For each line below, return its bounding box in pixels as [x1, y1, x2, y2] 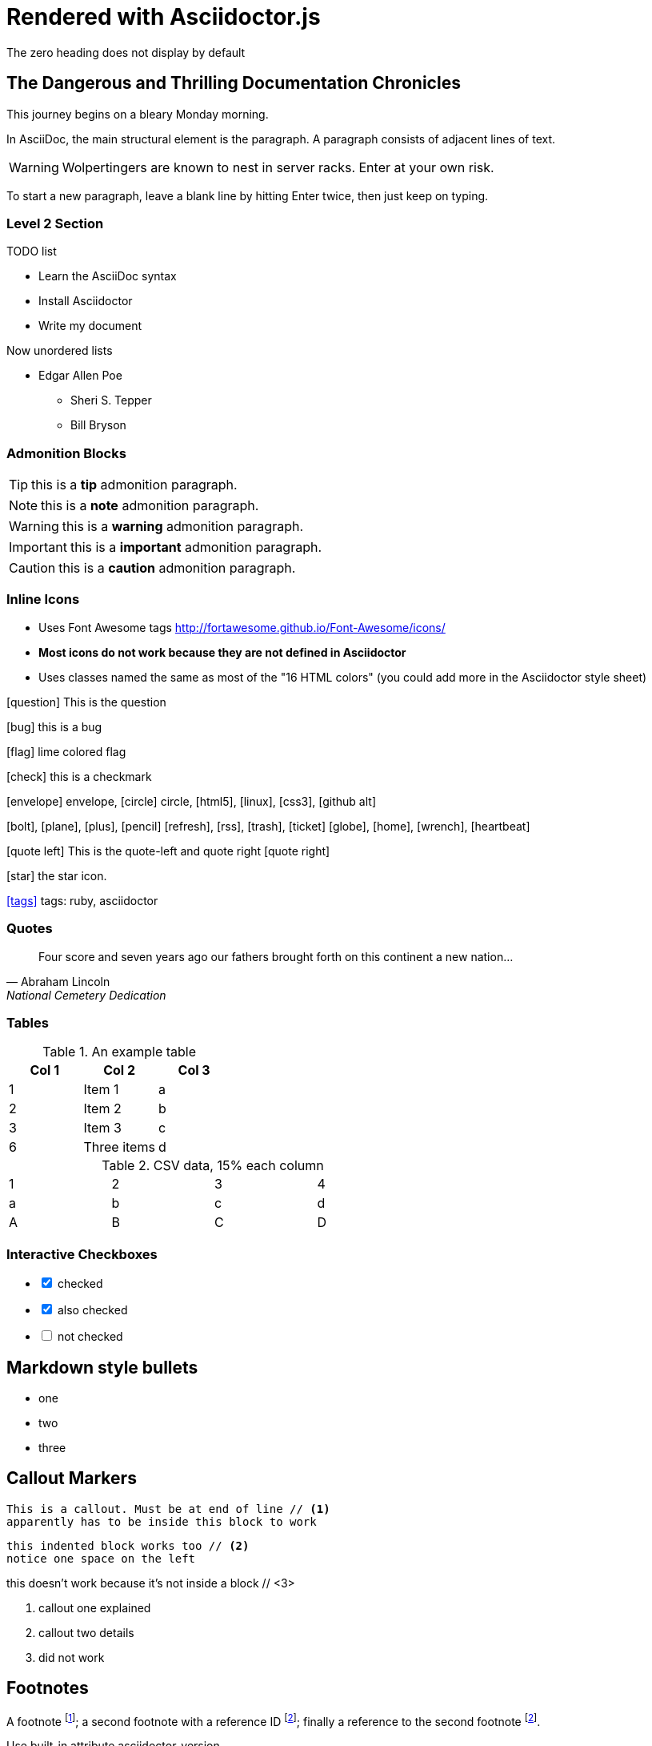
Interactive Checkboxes [6, 1245, 158, 1262]
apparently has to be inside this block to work [6, 1515, 317, 1528]
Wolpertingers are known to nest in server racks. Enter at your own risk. [62, 159, 494, 175]
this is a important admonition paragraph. [70, 539, 322, 556]
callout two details [38, 1625, 134, 1639]
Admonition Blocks [6, 445, 126, 461]
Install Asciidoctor [38, 294, 133, 308]
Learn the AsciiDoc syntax [38, 269, 177, 284]
